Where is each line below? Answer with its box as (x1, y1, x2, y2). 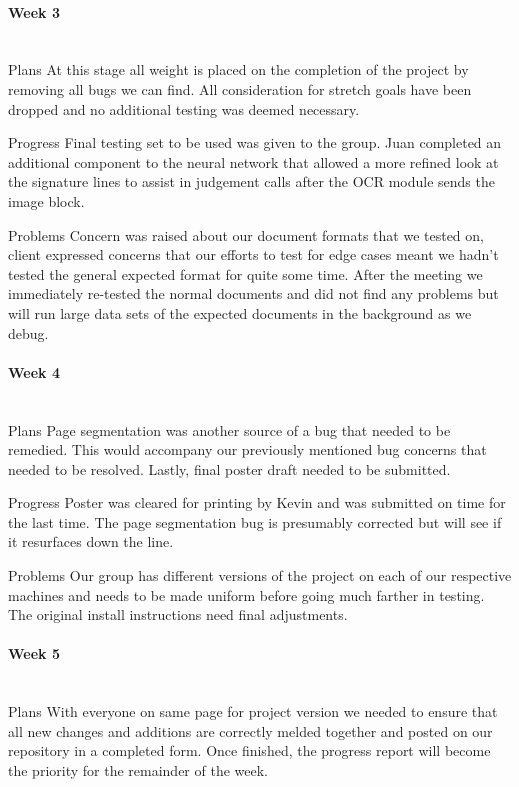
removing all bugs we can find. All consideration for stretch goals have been (8, 78, 472, 99)
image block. (8, 190, 85, 211)
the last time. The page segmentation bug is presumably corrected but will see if (8, 511, 502, 532)
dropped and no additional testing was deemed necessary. (8, 98, 360, 119)
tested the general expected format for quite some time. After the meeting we (8, 263, 483, 284)
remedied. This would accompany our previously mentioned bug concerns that (8, 439, 487, 460)
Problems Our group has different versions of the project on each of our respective (8, 565, 512, 586)
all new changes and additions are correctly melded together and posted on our (8, 720, 493, 741)
